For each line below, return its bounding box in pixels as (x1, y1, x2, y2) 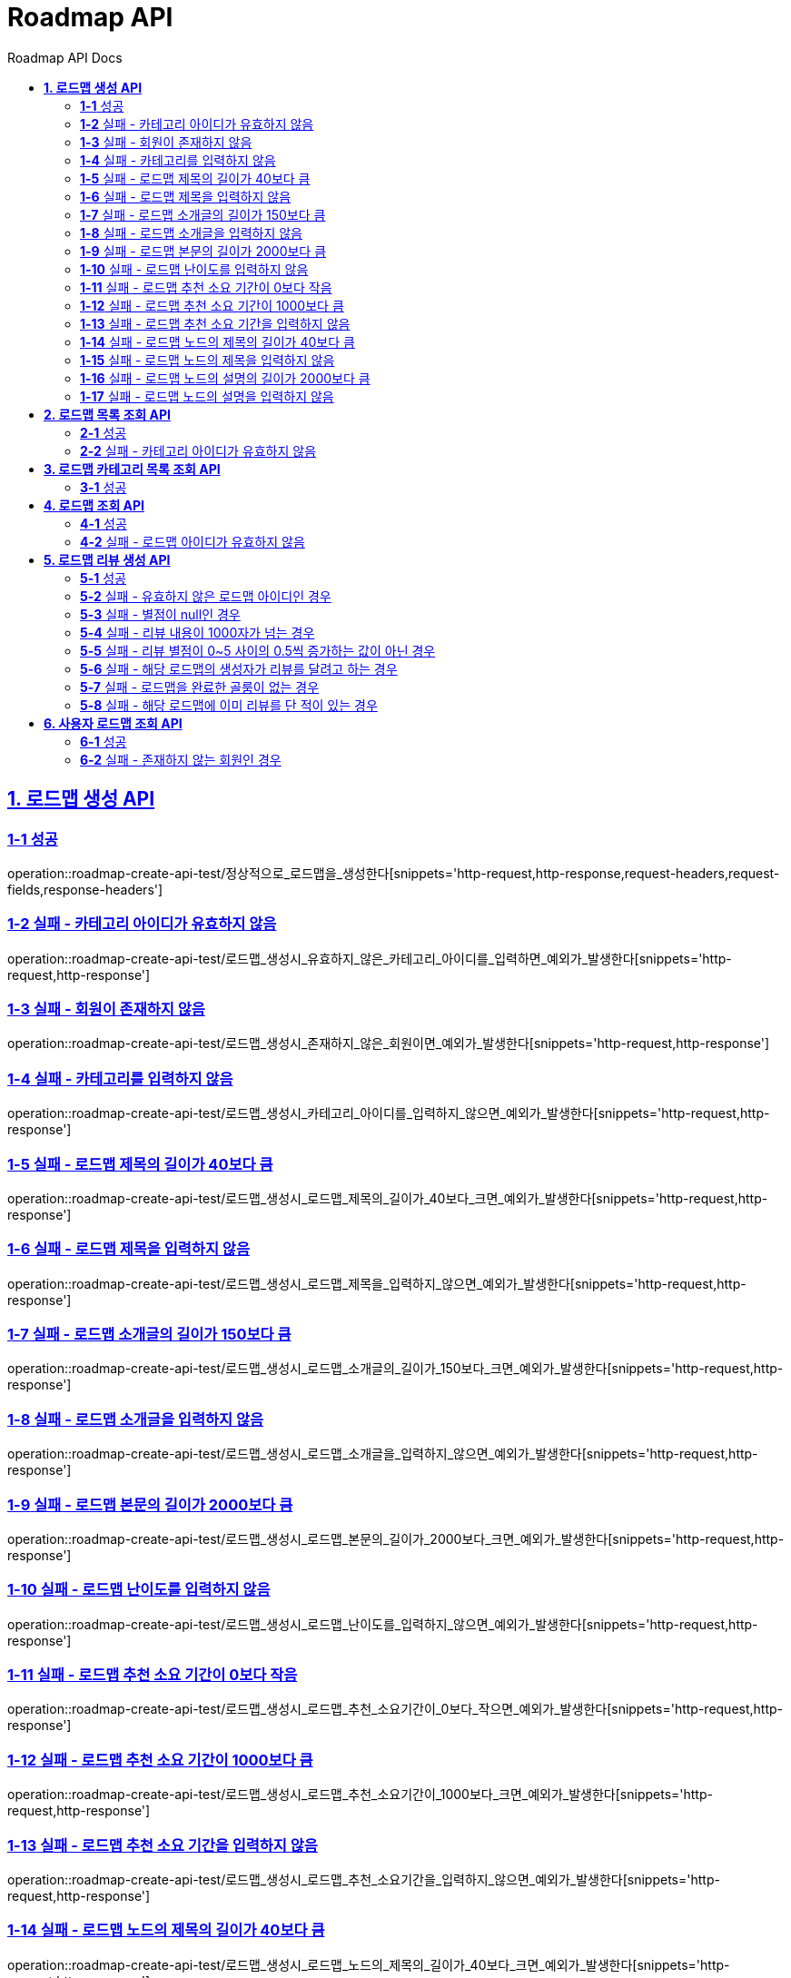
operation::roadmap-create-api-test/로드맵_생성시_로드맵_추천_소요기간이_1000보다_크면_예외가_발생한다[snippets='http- (7, 1786, 713, 1803)
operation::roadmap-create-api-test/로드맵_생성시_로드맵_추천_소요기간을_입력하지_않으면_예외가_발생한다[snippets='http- (7, 1871, 720, 1887)
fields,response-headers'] (7, 881, 163, 897)
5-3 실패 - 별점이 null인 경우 (80, 606, 241, 622)
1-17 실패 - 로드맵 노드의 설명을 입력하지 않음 (80, 388, 334, 404)
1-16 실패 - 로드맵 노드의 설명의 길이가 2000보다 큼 (80, 370, 371, 386)
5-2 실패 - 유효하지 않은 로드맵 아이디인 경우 (80, 588, 331, 604)
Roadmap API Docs (7, 49, 123, 65)
